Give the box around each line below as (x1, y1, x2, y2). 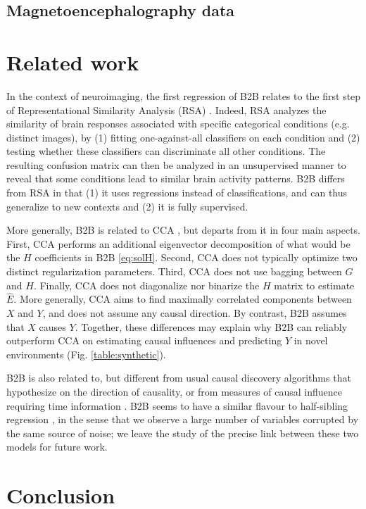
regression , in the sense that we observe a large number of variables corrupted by (6, 412, 359, 427)
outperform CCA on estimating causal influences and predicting (6, 333, 282, 348)
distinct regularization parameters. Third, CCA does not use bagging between (6, 264, 342, 279)
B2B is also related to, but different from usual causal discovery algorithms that (6, 370, 351, 385)
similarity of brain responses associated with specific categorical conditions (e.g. (6, 116, 350, 131)
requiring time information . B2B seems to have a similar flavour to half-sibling (6, 398, 348, 413)
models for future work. (6, 439, 108, 454)
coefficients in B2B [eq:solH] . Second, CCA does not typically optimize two (34, 250, 358, 265)
